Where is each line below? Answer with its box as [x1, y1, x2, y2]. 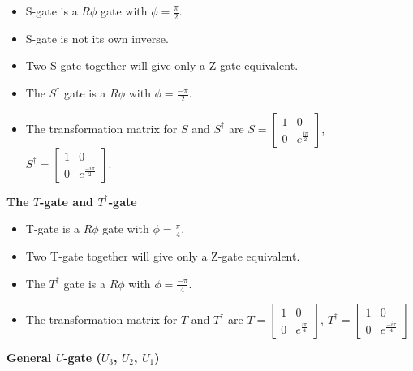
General [6, 348, 52, 365]
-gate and [40, 192, 94, 209]
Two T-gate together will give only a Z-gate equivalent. [25, 248, 300, 265]
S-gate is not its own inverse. [25, 29, 169, 46]
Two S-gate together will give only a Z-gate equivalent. [25, 57, 299, 74]
